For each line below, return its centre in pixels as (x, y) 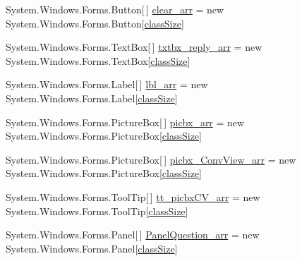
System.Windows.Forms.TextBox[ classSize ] (98, 60)
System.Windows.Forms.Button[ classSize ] (95, 23)
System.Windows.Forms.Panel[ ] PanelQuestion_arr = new (133, 235)
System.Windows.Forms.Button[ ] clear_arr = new (115, 9)
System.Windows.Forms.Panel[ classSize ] (92, 248)
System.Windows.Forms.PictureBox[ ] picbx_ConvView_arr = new (151, 159)
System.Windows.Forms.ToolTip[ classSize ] (97, 211)
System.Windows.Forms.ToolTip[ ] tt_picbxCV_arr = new (133, 196)
